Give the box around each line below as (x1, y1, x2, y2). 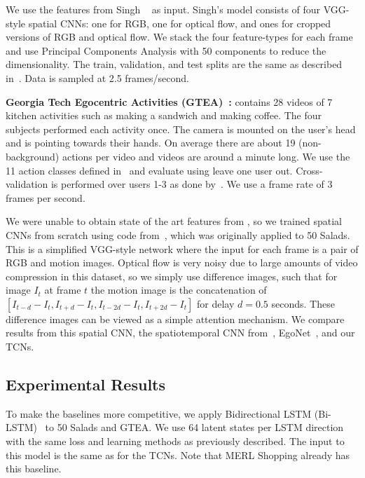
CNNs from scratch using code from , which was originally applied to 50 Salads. (6, 227, 350, 242)
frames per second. (6, 190, 85, 205)
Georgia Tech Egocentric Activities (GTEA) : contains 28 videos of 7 (6, 94, 333, 109)
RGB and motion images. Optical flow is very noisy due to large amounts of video (6, 255, 358, 270)
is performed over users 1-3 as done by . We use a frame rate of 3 (50, 177, 333, 191)
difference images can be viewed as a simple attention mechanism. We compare (6, 311, 345, 326)
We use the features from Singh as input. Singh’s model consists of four (6, 2, 321, 16)
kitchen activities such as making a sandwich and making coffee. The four (6, 108, 322, 123)
